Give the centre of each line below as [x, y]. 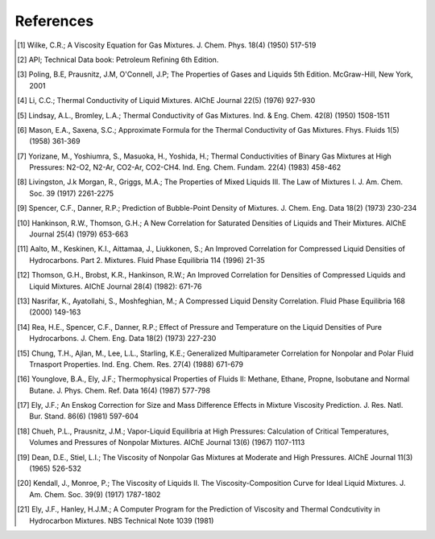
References [54, 21]
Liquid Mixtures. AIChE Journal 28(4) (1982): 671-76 [116, 286]
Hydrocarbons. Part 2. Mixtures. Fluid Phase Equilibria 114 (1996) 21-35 [147, 260]
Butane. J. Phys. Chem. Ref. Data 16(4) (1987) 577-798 [120, 390]
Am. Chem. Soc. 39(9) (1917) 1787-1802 [95, 494]
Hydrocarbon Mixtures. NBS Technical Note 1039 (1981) [122, 520]
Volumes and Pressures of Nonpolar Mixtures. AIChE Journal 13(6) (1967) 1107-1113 [167, 442]
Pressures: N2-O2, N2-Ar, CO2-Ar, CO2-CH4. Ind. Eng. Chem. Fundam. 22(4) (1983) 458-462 [185, 167]
